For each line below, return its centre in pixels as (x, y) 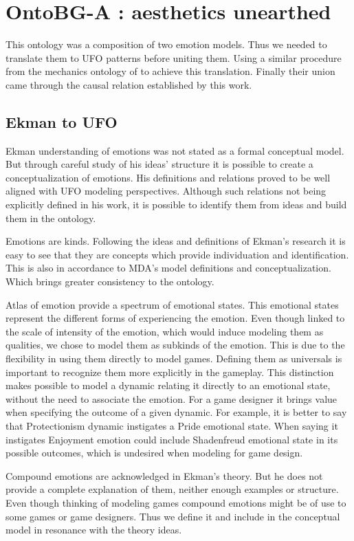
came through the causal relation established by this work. (129, 84)
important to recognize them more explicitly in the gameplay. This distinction (170, 372)
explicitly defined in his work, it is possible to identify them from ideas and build (176, 205)
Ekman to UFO (62, 121)
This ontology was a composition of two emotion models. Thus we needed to (166, 44)
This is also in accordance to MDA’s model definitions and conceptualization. (168, 268)
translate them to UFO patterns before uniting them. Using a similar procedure (174, 57)
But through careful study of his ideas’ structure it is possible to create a (159, 164)
